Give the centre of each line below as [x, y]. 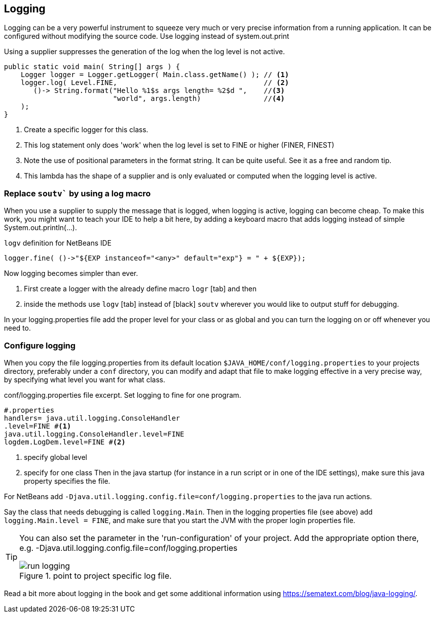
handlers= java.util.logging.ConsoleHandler [92, 418]
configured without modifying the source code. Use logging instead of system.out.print [147, 36]
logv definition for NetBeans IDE [58, 243]
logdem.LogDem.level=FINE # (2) [65, 442]
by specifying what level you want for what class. [85, 379]
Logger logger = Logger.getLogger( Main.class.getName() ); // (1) [155, 75]
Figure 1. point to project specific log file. [96, 575]
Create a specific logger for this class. [86, 130]
